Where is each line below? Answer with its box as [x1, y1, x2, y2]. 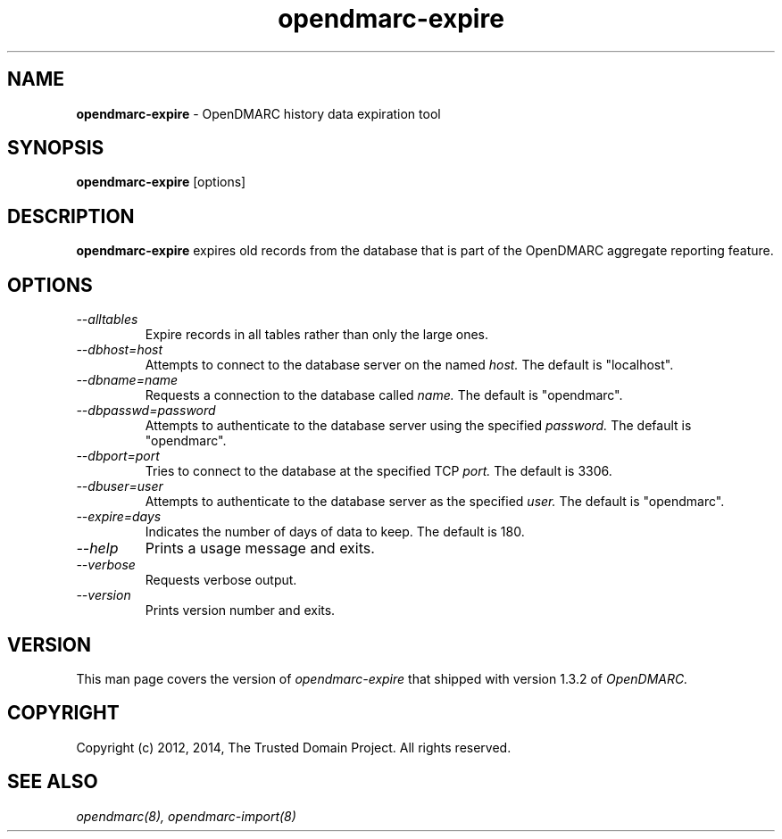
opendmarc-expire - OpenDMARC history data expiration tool [76, 105, 441, 121]
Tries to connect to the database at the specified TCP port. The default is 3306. [145, 463, 612, 479]
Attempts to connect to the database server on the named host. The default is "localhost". [145, 357, 674, 373]
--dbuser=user [76, 478, 163, 494]
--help [76, 539, 119, 558]
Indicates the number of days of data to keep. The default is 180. [145, 524, 525, 540]
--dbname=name [76, 372, 179, 388]
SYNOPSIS [7, 137, 104, 160]
